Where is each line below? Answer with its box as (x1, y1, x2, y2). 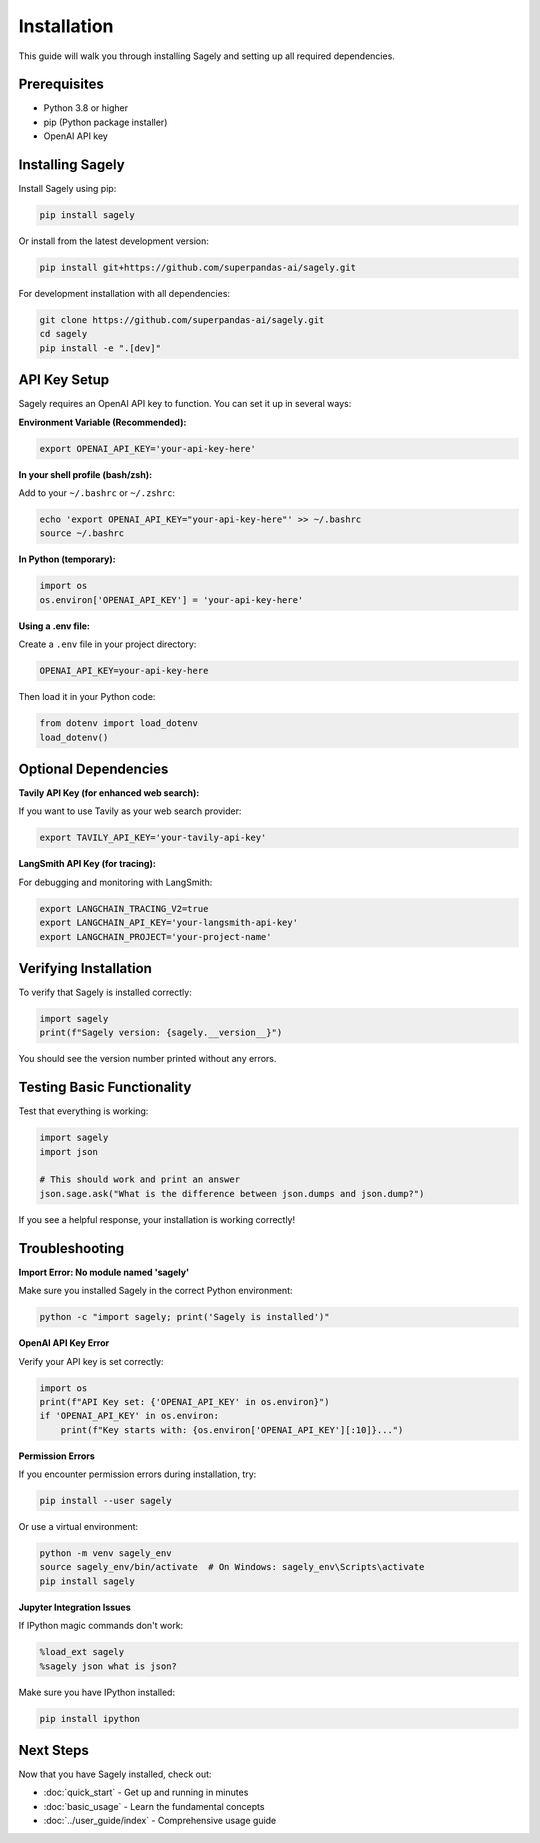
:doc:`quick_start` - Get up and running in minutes (43, 1786, 249, 1799)
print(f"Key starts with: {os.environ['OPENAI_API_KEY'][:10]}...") (60, 1424, 404, 1435)
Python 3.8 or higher (43, 102, 129, 114)
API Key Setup (18, 371, 110, 389)
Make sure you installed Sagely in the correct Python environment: (18, 1285, 293, 1297)
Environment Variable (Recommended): (18, 416, 187, 428)
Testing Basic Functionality (18, 1079, 192, 1096)
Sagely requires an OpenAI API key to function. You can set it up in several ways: (18, 398, 352, 410)
